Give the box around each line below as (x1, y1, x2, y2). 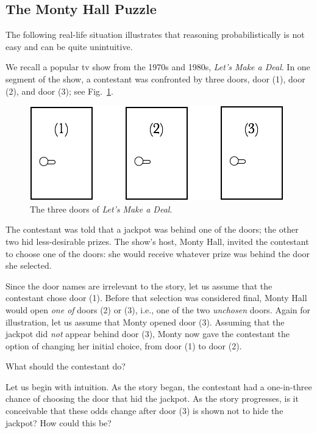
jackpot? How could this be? (5, 416, 112, 429)
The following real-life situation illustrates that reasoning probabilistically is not (5, 28, 305, 41)
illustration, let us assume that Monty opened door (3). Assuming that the (5, 315, 285, 328)
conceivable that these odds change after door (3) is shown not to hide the (5, 404, 283, 417)
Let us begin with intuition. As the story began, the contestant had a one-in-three (5, 380, 312, 393)
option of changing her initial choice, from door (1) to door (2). (5, 339, 242, 352)
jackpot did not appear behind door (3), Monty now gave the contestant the (5, 327, 290, 340)
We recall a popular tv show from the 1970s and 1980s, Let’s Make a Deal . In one (5, 60, 310, 73)
